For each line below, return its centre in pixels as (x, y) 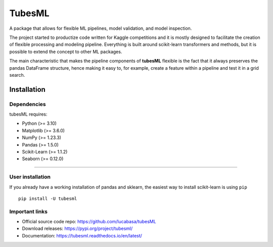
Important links (29, 211)
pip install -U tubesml (48, 199)
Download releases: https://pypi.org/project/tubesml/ (77, 229)
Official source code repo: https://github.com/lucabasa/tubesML (89, 222)
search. (17, 75)
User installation (30, 177)
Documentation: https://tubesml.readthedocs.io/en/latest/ (82, 235)
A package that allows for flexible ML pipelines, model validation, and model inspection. (101, 28)
